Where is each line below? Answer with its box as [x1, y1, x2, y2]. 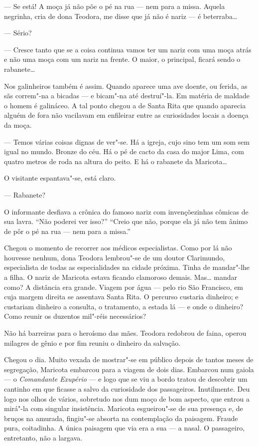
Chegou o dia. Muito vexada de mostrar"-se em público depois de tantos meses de [4, 354, 254, 365]
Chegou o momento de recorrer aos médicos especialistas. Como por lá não [4, 242, 232, 253]
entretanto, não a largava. [4, 432, 83, 443]
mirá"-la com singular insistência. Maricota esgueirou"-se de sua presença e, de [4, 403, 243, 414]
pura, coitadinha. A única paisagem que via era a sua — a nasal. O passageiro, [4, 423, 245, 433]
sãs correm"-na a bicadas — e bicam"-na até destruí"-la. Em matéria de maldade [4, 90, 250, 101]
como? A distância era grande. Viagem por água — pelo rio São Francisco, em [4, 281, 244, 292]
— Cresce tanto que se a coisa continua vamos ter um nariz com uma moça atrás [4, 44, 252, 54]
